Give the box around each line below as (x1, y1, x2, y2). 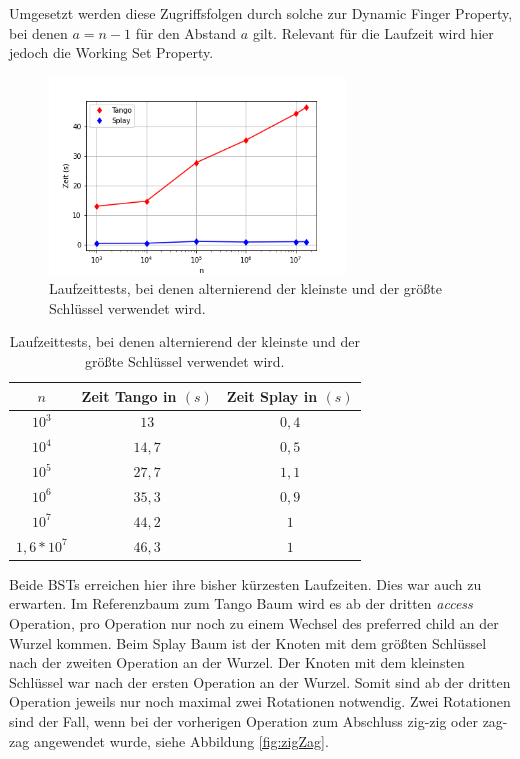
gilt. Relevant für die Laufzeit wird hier (252, 22, 494, 43)
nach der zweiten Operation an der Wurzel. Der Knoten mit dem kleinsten (9, 652, 465, 673)
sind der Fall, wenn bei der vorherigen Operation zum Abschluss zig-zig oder (9, 710, 478, 731)
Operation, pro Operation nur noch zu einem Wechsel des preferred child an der (9, 612, 499, 633)
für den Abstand (135, 22, 237, 43)
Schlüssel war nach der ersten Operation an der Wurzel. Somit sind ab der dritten (9, 671, 511, 692)
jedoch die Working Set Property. (9, 42, 214, 63)
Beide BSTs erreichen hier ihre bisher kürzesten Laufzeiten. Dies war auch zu (9, 573, 482, 594)
